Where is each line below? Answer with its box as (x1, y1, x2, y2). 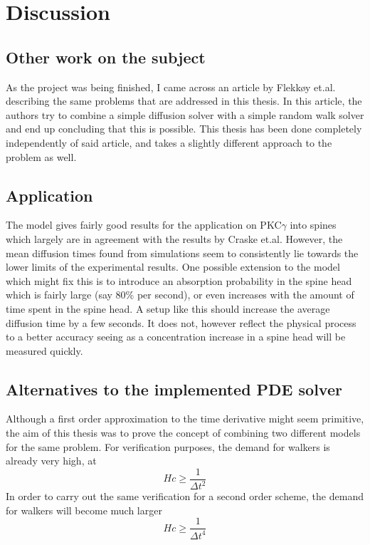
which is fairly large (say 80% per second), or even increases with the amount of (6, 287, 354, 302)
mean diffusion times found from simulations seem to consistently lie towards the (6, 245, 359, 260)
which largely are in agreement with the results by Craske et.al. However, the (6, 231, 343, 246)
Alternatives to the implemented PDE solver (6, 378, 342, 400)
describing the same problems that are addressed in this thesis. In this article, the (6, 93, 362, 108)
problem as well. (6, 149, 77, 164)
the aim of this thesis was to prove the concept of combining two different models (6, 425, 361, 440)
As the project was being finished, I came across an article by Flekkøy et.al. (6, 79, 336, 94)
